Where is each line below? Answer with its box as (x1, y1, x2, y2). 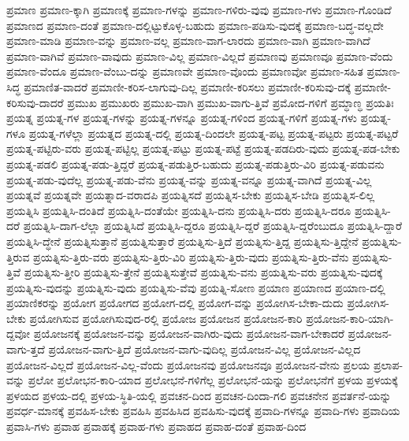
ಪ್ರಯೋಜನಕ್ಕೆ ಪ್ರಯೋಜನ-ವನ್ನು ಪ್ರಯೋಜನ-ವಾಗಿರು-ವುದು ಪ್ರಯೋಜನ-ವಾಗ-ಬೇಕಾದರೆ (33, 325, 344, 342)
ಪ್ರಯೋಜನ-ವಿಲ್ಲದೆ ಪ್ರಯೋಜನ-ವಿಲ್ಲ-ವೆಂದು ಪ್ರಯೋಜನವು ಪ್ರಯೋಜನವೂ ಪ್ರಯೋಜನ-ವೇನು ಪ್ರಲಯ (6, 356, 370, 372)
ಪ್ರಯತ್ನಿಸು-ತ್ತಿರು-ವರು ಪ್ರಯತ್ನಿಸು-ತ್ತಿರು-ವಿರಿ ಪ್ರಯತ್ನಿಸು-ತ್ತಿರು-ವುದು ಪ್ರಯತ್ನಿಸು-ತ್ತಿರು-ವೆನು (33, 248, 349, 265)
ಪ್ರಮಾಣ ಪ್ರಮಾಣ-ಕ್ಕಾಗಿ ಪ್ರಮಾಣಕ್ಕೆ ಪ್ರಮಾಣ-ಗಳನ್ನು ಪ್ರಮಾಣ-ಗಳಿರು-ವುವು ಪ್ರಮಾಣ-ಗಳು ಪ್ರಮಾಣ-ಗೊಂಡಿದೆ (6, 2, 392, 17)
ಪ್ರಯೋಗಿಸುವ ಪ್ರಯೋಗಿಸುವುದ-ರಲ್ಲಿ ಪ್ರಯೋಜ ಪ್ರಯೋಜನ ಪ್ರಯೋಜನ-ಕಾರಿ (29, 309, 303, 326)
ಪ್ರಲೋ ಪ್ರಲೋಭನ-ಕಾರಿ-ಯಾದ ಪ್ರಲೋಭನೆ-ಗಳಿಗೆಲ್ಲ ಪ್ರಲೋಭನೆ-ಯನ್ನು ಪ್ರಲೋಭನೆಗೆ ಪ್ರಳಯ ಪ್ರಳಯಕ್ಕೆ (28, 372, 398, 388)
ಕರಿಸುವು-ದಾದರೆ (6, 94, 64, 110)
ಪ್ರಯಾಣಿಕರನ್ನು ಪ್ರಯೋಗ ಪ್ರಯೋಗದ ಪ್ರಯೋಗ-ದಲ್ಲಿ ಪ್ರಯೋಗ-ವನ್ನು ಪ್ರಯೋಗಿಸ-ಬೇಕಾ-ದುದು (6, 295, 344, 311)
